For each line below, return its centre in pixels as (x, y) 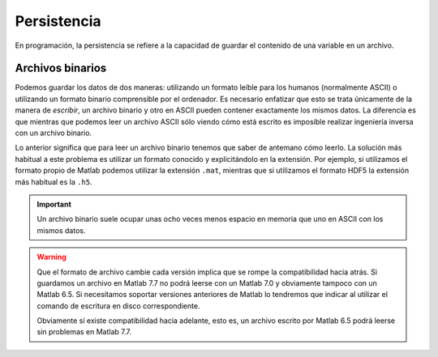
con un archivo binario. (54, 133)
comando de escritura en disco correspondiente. (118, 306)
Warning (52, 257)
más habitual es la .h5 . (54, 181)
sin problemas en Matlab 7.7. (84, 332)
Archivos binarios (61, 68)
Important (54, 204)
